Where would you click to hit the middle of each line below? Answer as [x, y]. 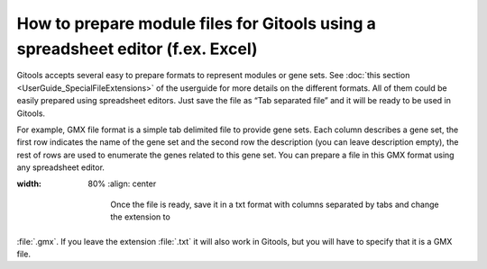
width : [29, 184]
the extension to [140, 217]
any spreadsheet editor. [61, 167]
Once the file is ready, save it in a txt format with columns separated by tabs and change [275, 204]
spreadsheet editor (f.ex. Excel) [137, 49]
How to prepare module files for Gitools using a [196, 23]
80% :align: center [122, 184]
